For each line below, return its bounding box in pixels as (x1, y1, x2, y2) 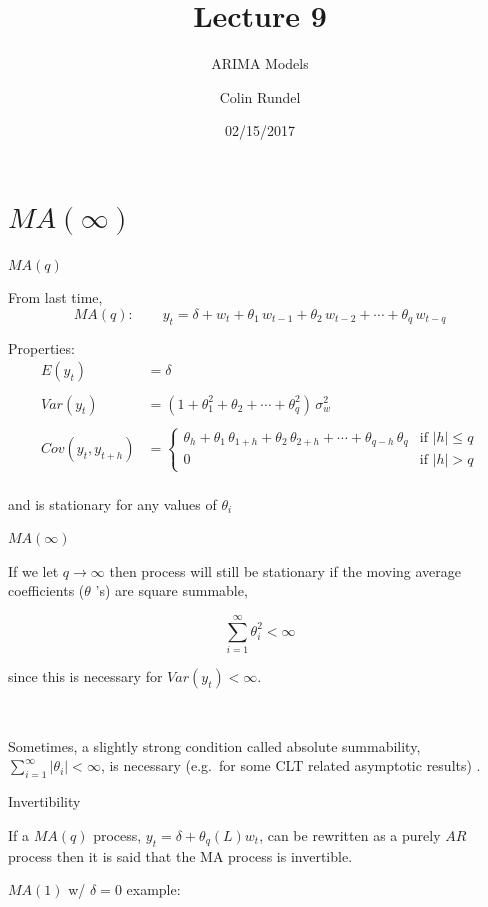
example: (126, 879, 181, 900)
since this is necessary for (8, 666, 163, 687)
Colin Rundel (219, 86, 301, 107)
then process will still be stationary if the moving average (109, 560, 462, 581)
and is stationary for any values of (8, 493, 217, 514)
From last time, (8, 287, 103, 308)
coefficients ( (8, 580, 85, 601)
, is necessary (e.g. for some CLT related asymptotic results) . (100, 755, 481, 776)
